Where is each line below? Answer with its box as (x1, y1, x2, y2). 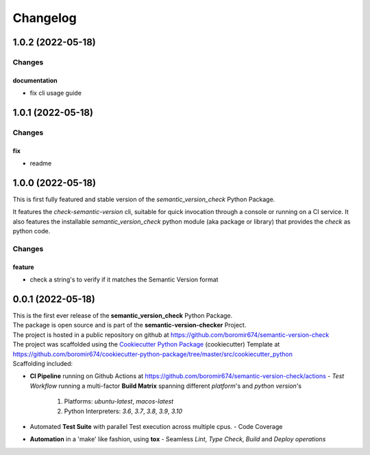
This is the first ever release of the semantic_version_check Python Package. (12, 312, 233, 320)
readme (29, 159, 52, 167)
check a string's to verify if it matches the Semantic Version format (29, 275, 219, 284)
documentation (12, 76, 58, 84)
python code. (12, 227, 51, 235)
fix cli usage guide (29, 89, 82, 97)
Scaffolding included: (12, 359, 73, 367)
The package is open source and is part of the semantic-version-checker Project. (12, 321, 247, 329)
